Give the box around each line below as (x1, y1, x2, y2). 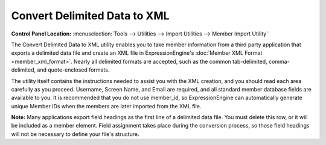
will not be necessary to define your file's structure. (11, 130, 139, 138)
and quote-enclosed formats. (37, 66, 110, 73)
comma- (269, 58, 290, 65)
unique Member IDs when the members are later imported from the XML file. (11, 102, 202, 110)
